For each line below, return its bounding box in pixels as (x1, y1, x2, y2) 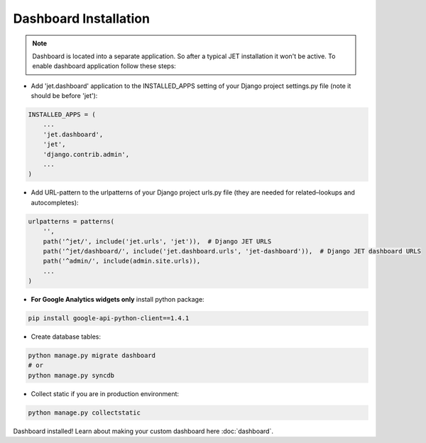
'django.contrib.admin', (43, 150, 130, 158)
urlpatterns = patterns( (28, 217, 115, 225)
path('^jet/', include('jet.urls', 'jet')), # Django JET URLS (43, 237, 272, 245)
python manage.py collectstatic (28, 408, 141, 417)
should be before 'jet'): (31, 92, 98, 100)
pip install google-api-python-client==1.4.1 (28, 315, 190, 322)
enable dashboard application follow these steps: (32, 62, 177, 70)
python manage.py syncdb (28, 371, 115, 379)
